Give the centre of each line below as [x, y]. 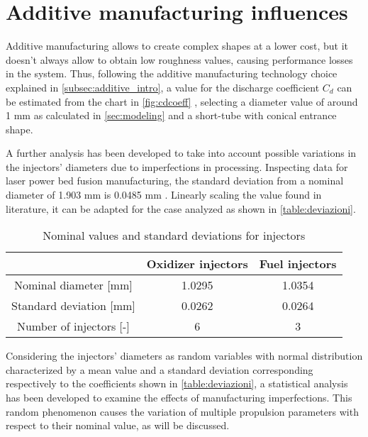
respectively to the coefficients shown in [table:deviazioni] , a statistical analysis [177, 383]
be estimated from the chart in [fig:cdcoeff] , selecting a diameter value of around [182, 101]
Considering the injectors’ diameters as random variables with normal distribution [184, 356]
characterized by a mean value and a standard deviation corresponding [160, 369]
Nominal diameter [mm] [73, 285]
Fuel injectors [298, 264]
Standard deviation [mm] [73, 306]
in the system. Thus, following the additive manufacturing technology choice [172, 73]
